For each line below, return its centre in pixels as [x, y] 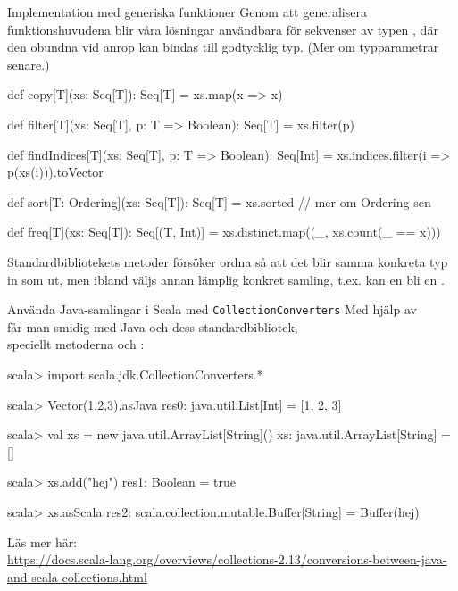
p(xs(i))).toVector [55, 172]
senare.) [29, 64]
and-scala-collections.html [77, 576]
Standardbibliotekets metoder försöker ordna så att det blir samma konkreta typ [228, 261]
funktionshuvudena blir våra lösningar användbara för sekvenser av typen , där [223, 29]
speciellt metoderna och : [76, 344]
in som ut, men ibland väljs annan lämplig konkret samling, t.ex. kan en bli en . [226, 279]
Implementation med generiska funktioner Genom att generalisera [187, 12]
